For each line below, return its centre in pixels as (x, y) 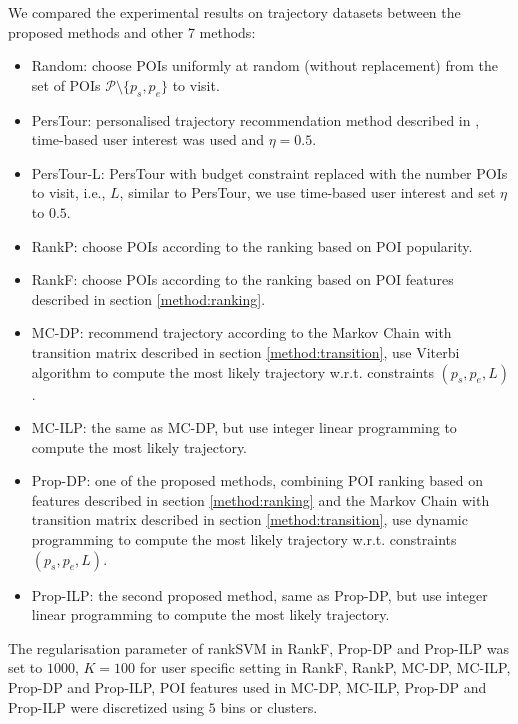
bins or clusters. (269, 706)
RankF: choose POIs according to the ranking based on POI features (242, 279)
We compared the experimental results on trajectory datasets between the (234, 12)
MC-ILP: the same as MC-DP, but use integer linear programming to (244, 427)
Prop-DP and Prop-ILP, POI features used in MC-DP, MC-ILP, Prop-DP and (247, 687)
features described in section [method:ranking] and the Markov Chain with (260, 499)
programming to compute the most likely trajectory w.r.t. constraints (244, 539)
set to (25, 667)
